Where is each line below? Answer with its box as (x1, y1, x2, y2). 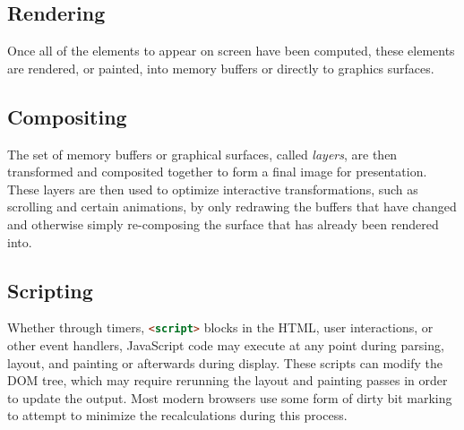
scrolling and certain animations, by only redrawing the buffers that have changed (7, 197, 457, 216)
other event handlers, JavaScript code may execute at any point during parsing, (7, 336, 444, 355)
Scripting (7, 276, 93, 304)
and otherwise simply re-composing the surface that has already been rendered (7, 214, 439, 233)
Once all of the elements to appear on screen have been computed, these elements (7, 41, 455, 60)
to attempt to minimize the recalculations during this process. (7, 406, 348, 425)
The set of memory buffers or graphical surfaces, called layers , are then (7, 144, 398, 163)
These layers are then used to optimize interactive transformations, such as (7, 179, 418, 198)
